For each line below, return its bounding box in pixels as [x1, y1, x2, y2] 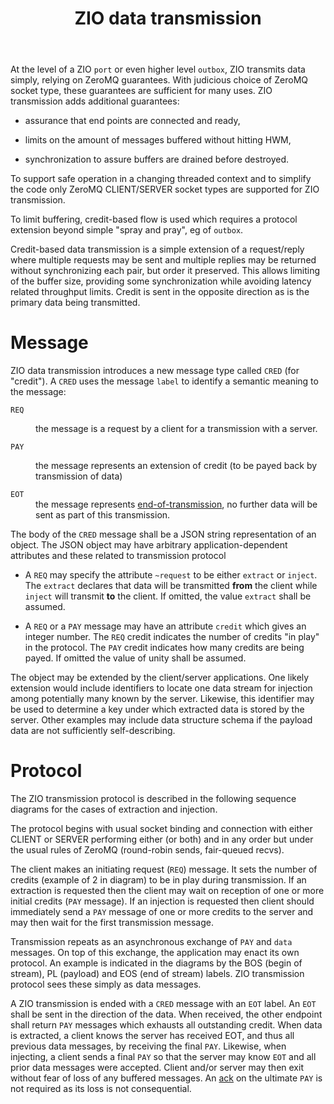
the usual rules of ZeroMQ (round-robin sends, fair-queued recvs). [10, 844, 285, 856]
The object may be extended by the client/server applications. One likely [10, 672, 310, 684]
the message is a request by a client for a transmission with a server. [35, 423, 318, 435]
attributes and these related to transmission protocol [10, 550, 227, 562]
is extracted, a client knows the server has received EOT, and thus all [10, 1030, 295, 1042]
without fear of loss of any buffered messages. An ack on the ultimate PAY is [10, 1072, 323, 1084]
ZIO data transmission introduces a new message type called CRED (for [10, 365, 300, 377]
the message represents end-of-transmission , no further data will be [35, 498, 318, 511]
